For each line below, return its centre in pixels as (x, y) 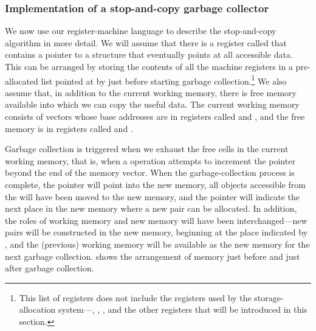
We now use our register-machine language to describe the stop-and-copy (141, 31)
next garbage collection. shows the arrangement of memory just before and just (153, 256)
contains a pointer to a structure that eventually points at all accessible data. (149, 54)
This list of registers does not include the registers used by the (135, 297)
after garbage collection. (50, 268)
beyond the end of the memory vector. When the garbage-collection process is (150, 172)
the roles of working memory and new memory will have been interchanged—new (156, 220)
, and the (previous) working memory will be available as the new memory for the (157, 244)
